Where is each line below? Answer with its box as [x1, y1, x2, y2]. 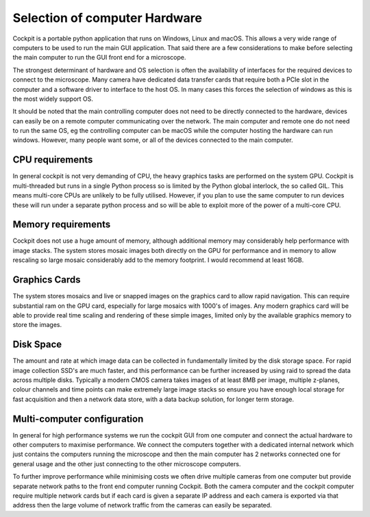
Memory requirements [12, 219, 111, 230]
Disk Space [12, 339, 62, 350]
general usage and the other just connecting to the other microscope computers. [12, 459, 241, 468]
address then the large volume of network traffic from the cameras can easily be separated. [12, 501, 272, 509]
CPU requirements [12, 154, 93, 166]
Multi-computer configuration [12, 413, 144, 424]
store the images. [12, 321, 62, 329]
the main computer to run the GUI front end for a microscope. [12, 53, 186, 62]
